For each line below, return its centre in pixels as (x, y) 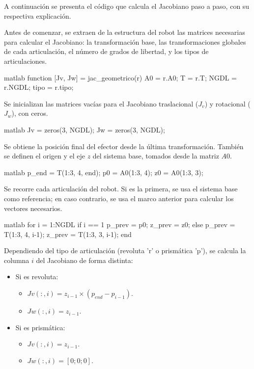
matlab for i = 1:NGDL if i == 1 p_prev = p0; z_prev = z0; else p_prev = (120, 224)
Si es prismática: (40, 327)
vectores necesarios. (33, 208)
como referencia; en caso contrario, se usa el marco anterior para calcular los (119, 198)
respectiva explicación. (38, 15)
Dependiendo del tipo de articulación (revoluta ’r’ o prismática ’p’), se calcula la (125, 250)
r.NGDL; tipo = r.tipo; (39, 87)
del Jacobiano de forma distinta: (85, 260)
